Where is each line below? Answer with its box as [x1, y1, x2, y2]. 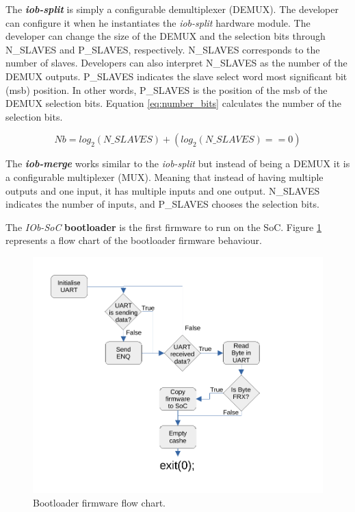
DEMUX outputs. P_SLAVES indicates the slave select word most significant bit [5, 69, 347, 83]
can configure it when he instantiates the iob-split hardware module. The [5, 15, 311, 29]
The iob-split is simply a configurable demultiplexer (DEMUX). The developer [5, 2, 339, 16]
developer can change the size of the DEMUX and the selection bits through [5, 29, 326, 43]
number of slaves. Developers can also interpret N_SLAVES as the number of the [5, 56, 347, 70]
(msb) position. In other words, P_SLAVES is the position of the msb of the [5, 82, 328, 97]
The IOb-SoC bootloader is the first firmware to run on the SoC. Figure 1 [5, 219, 321, 234]
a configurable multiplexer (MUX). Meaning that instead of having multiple [5, 169, 324, 184]
